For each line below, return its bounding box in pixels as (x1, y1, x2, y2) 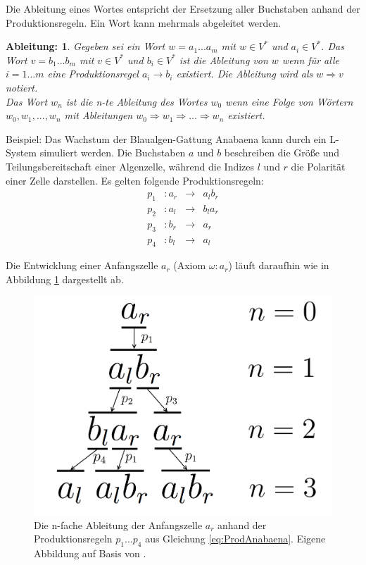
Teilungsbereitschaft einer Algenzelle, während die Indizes (6, 159, 255, 173)
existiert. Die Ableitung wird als (176, 66, 313, 81)
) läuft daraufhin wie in (228, 258, 329, 273)
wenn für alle (282, 52, 339, 67)
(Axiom (173, 258, 206, 273)
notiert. (6, 80, 38, 94)
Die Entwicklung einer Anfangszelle (6, 258, 158, 273)
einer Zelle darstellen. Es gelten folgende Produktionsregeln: (6, 173, 264, 187)
